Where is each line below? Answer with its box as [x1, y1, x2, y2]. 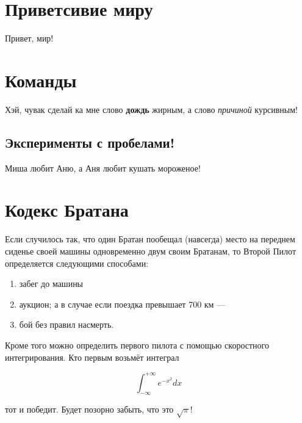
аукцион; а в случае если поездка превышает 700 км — [19, 297, 226, 310]
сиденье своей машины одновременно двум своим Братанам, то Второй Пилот [5, 244, 297, 257]
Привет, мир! [5, 32, 54, 45]
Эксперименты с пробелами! [5, 132, 175, 151]
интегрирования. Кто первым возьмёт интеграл [5, 350, 179, 363]
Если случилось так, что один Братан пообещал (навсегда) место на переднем [5, 233, 295, 245]
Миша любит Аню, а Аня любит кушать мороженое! [5, 161, 201, 174]
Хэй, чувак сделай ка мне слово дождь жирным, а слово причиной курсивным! [5, 103, 298, 115]
